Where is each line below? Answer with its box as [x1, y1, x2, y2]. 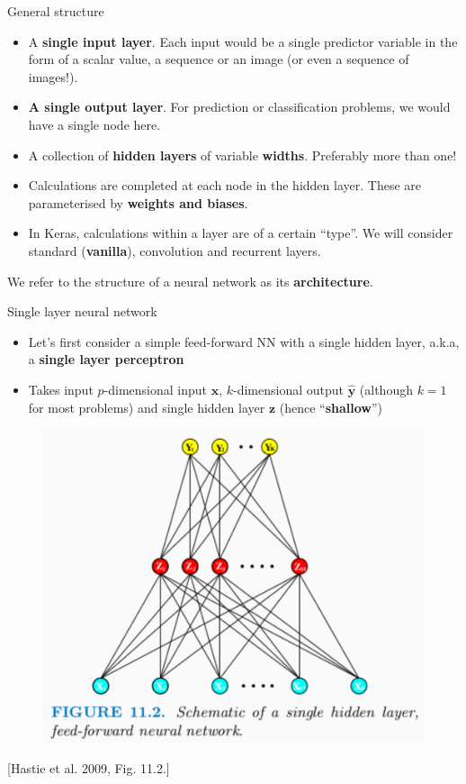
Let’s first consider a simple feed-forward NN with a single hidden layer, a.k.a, [28, 332, 460, 351]
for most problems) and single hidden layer [28, 397, 265, 416]
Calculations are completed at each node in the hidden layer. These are [28, 176, 421, 195]
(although [359, 379, 413, 398]
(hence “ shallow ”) [279, 397, 383, 416]
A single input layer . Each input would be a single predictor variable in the [28, 32, 458, 50]
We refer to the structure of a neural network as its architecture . [7, 271, 373, 290]
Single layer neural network [7, 302, 157, 321]
